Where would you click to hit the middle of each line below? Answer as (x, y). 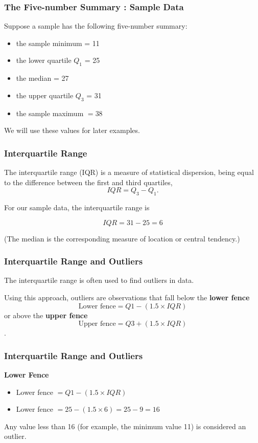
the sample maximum (50, 113)
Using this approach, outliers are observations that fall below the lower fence (127, 297)
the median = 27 (42, 78)
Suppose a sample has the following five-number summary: (96, 26)
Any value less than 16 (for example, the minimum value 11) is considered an (125, 426)
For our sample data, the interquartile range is (77, 207)
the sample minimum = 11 (58, 43)
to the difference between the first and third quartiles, (88, 182)
